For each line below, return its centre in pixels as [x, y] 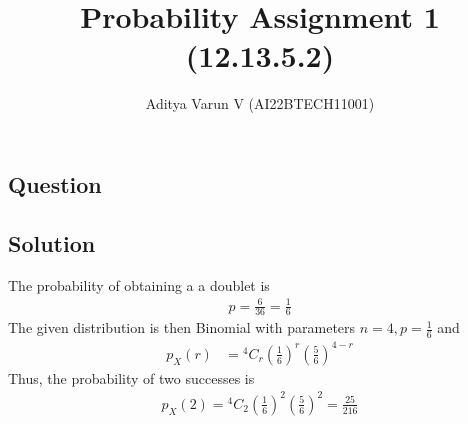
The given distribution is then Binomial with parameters [182, 327]
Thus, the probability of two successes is [131, 377]
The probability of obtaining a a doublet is [139, 284]
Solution [52, 242]
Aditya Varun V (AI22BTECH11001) [260, 103]
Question [55, 183]
